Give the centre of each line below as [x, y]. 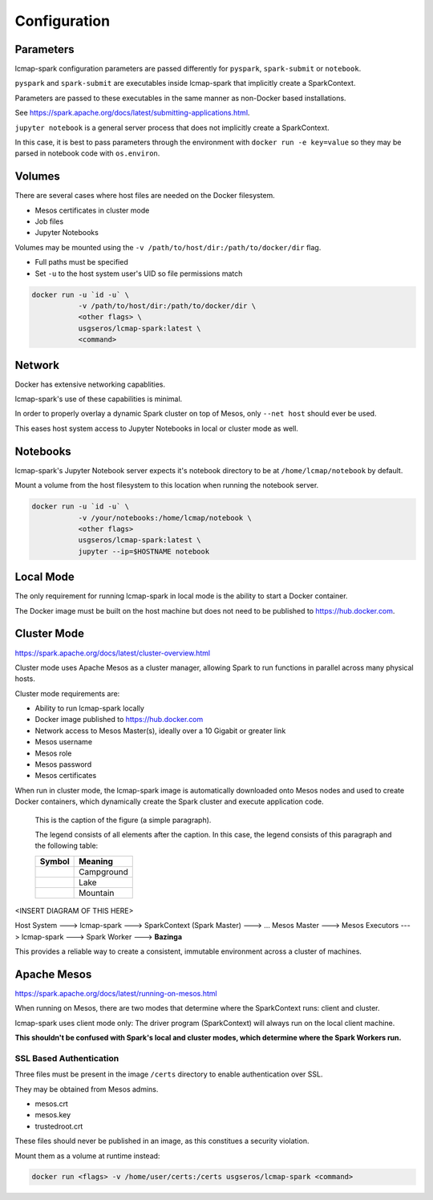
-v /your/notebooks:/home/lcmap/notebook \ [165, 518]
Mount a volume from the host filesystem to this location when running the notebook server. [167, 485]
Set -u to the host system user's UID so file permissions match [139, 274]
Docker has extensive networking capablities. [90, 384]
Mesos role [53, 753]
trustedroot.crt [59, 1126]
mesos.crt [51, 1104]
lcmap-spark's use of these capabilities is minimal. [99, 399]
